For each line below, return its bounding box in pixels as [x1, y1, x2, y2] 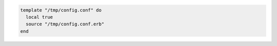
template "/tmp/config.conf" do [20, 7, 102, 13]
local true [26, 14, 53, 20]
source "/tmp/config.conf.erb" [26, 21, 105, 27]
